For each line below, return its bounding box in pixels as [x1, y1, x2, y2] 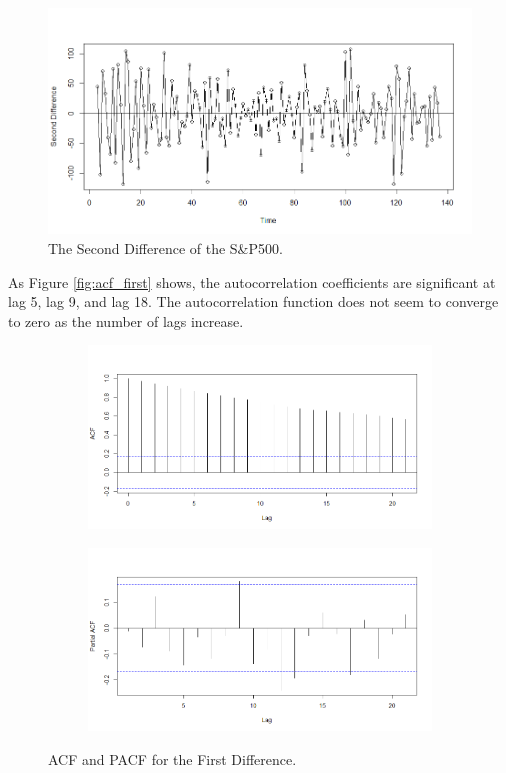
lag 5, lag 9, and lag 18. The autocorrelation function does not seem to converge [8, 291, 499, 312]
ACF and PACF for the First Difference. [48, 748, 297, 769]
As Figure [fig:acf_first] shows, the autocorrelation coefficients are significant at [8, 271, 496, 292]
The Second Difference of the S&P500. [48, 237, 283, 258]
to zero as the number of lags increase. [8, 310, 244, 331]
